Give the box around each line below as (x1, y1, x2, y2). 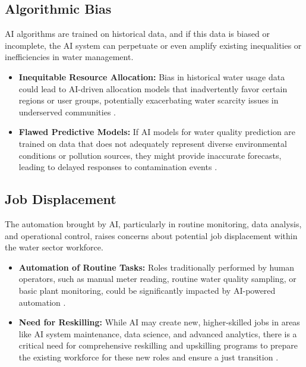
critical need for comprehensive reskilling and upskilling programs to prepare (18, 339, 298, 352)
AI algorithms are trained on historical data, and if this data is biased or (5, 27, 270, 40)
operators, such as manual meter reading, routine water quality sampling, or (18, 272, 296, 285)
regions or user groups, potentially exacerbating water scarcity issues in (18, 94, 279, 106)
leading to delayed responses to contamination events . (18, 161, 217, 173)
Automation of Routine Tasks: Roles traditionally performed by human (18, 261, 295, 273)
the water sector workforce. (5, 241, 103, 253)
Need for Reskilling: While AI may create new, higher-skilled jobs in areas (18, 316, 300, 328)
